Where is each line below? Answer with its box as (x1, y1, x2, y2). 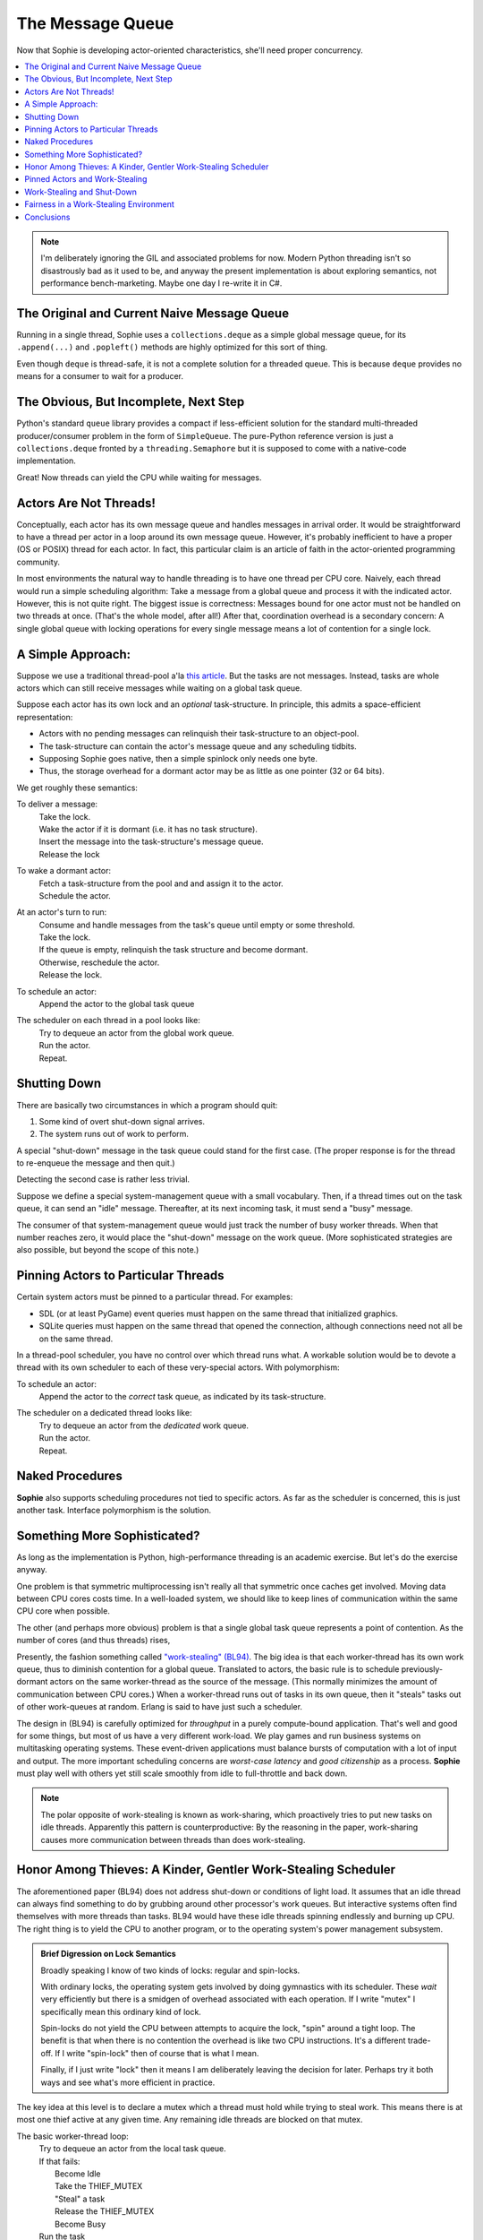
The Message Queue (16, 13, 174, 33)
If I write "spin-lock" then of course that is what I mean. (55, 2047, 259, 2058)
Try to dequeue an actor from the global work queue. (38, 1027, 234, 1038)
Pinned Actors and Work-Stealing (24, 174, 148, 185)
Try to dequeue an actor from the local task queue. (38, 2143, 227, 2154)
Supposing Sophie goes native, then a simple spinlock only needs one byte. (38, 754, 318, 764)
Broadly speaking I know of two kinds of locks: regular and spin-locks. (40, 1965, 301, 1976)
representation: (16, 711, 73, 722)
